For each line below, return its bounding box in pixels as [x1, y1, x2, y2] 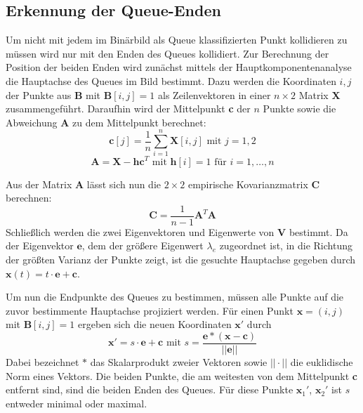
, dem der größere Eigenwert [81, 238, 204, 253]
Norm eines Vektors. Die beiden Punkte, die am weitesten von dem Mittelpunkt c [6, 368, 357, 383]
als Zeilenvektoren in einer [158, 87, 271, 102]
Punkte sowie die [263, 101, 336, 116]
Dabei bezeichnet [6, 355, 79, 369]
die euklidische [290, 355, 353, 369]
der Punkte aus [6, 87, 72, 102]
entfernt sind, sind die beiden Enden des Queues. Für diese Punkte [6, 382, 293, 397]
